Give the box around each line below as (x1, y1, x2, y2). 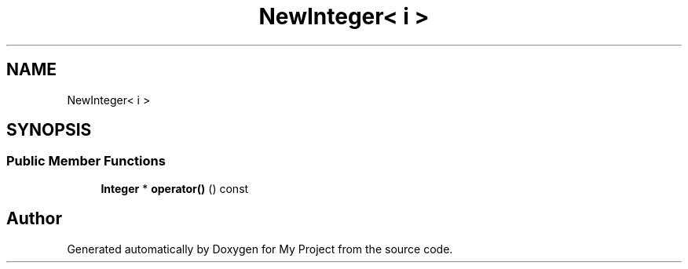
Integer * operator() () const (101, 181, 249, 195)
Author (6, 209, 62, 229)
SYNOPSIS (6, 120, 92, 140)
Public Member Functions (6, 153, 166, 169)
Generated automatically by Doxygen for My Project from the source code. (67, 242, 453, 256)
